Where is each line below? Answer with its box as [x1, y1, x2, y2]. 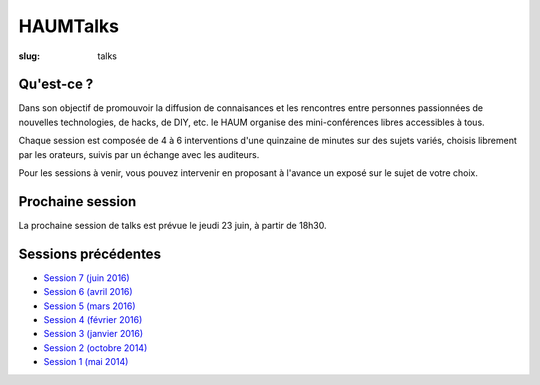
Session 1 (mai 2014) [43, 356, 129, 368]
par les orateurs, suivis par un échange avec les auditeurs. [18, 148, 260, 160]
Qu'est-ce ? [18, 76, 94, 93]
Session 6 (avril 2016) [43, 286, 134, 298]
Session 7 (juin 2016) [43, 271, 130, 284]
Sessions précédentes [18, 245, 162, 262]
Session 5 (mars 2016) [43, 300, 136, 312]
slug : [18, 50, 40, 62]
